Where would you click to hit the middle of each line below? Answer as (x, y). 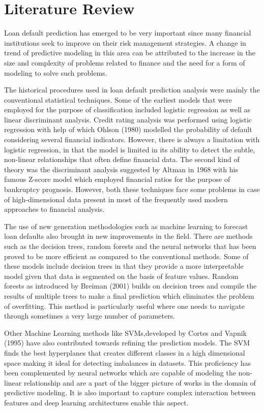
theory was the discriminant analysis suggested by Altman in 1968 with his (121, 169)
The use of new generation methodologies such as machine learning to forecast (126, 226)
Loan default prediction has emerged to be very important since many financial (128, 33)
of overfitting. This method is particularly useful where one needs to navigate (124, 306)
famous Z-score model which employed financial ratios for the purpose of (117, 179)
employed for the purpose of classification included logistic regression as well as (127, 109)
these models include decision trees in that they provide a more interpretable (124, 266)
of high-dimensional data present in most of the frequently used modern (116, 199)
